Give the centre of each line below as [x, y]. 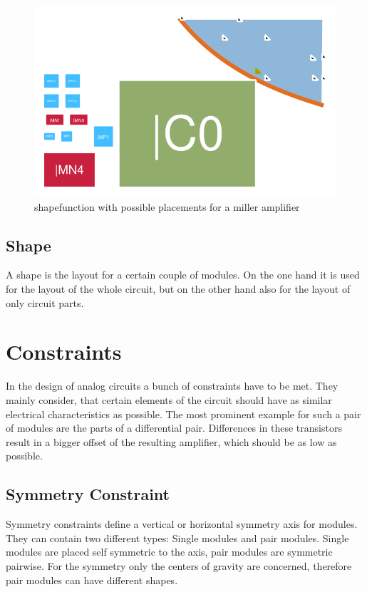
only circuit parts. [45, 302]
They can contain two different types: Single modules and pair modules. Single [177, 538]
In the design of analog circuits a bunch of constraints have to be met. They [172, 386]
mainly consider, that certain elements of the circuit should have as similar [169, 399]
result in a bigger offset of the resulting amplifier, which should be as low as [171, 441]
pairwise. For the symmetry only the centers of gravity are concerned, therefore [179, 565]
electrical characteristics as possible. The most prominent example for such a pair [183, 414]
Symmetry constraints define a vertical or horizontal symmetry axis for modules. [182, 524]
